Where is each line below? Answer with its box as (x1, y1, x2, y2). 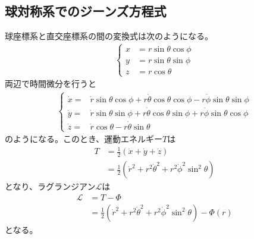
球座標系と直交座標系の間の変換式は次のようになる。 (5, 30, 213, 42)
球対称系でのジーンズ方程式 (5, 2, 167, 20)
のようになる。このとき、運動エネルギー (5, 133, 163, 145)
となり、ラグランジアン (5, 180, 96, 193)
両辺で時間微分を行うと (5, 77, 96, 90)
